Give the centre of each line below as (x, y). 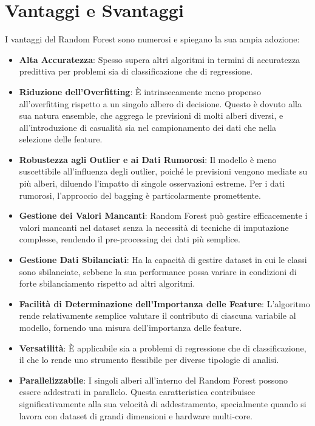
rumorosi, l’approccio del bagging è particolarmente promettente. (140, 195)
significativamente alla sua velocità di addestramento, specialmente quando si (163, 403)
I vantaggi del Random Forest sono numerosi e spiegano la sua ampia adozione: (152, 39)
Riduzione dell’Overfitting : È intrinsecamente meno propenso (140, 91)
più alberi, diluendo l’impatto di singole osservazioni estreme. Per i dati (152, 183)
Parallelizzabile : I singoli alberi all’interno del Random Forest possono (154, 380)
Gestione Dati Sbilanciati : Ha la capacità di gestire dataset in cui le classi (163, 260)
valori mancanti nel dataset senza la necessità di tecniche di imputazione (154, 227)
